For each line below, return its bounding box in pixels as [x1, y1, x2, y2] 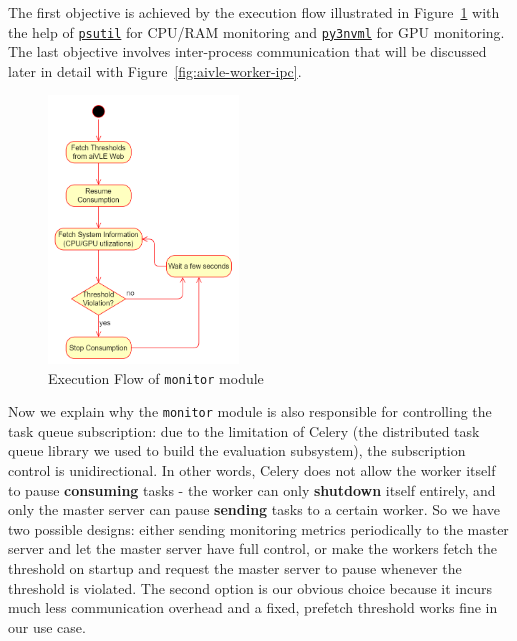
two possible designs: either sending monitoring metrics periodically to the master [8, 518, 509, 539]
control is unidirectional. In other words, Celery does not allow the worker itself [8, 460, 496, 480]
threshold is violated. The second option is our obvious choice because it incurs [8, 577, 493, 598]
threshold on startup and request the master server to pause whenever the [8, 557, 462, 578]
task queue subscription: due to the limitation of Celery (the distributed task [8, 420, 480, 441]
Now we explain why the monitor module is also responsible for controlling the [8, 401, 492, 422]
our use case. [8, 616, 86, 637]
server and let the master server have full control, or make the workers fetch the [8, 538, 498, 559]
